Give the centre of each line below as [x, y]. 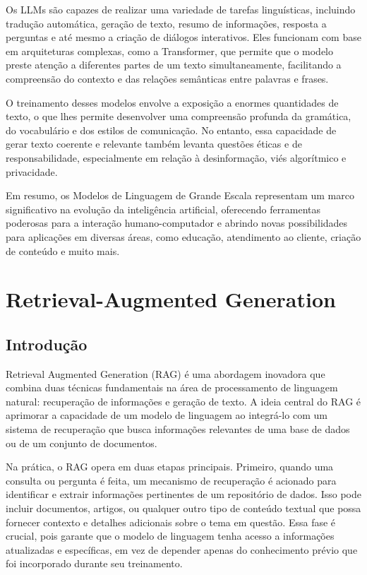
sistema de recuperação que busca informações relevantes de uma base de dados [178, 429]
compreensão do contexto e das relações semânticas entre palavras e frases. [167, 78]
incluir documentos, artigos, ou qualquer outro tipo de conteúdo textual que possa [183, 508]
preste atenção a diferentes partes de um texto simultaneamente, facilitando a [174, 65]
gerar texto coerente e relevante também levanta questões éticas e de [154, 144]
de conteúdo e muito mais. [63, 250]
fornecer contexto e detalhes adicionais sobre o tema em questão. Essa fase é [171, 522]
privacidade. [32, 171]
